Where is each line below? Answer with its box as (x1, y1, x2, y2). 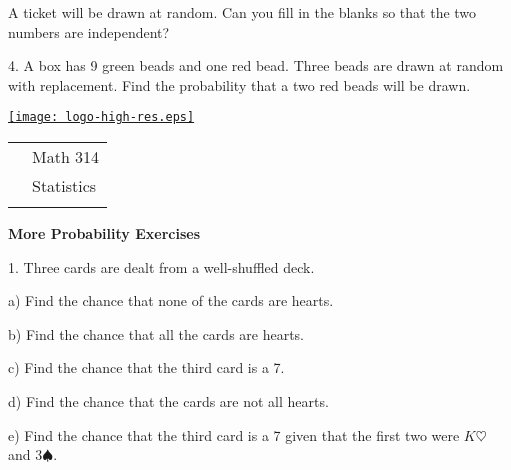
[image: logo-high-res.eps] (8, 110, 195, 125)
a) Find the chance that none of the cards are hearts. (8, 290, 334, 311)
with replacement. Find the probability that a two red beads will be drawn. (8, 74, 471, 95)
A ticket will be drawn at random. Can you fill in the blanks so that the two (8, 2, 477, 22)
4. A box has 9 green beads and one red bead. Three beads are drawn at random (8, 55, 504, 76)
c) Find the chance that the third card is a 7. (8, 357, 285, 378)
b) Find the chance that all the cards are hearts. (8, 323, 305, 344)
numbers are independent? (8, 21, 170, 42)
